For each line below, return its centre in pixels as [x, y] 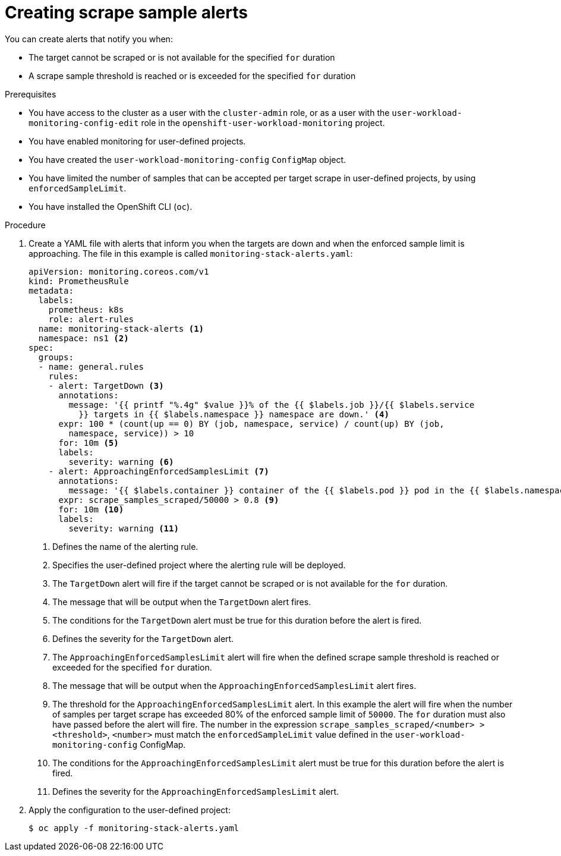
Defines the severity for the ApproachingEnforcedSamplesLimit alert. [196, 791]
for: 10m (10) [91, 509]
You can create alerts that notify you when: [89, 39]
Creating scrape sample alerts [126, 12]
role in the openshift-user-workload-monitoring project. [263, 122]
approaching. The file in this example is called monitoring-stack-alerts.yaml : [191, 253]
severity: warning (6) [121, 462]
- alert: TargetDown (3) [106, 385]
